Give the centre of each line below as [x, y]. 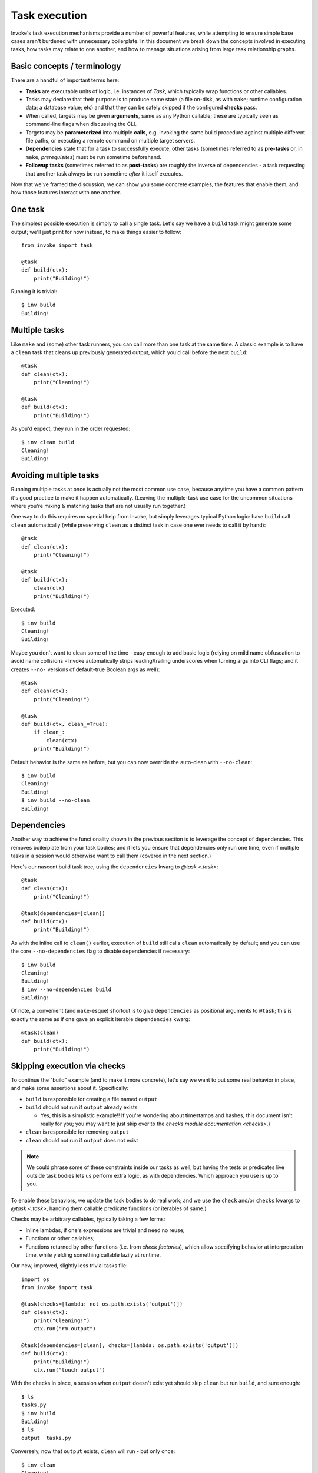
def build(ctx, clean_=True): [65, 724]
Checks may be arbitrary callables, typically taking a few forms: [88, 1219]
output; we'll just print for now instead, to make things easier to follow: [96, 232]
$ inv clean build [48, 442]
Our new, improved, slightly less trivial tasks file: [69, 1266]
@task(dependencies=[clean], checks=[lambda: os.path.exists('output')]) [130, 1345]
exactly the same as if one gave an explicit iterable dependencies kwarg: [100, 1019]
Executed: [23, 609]
